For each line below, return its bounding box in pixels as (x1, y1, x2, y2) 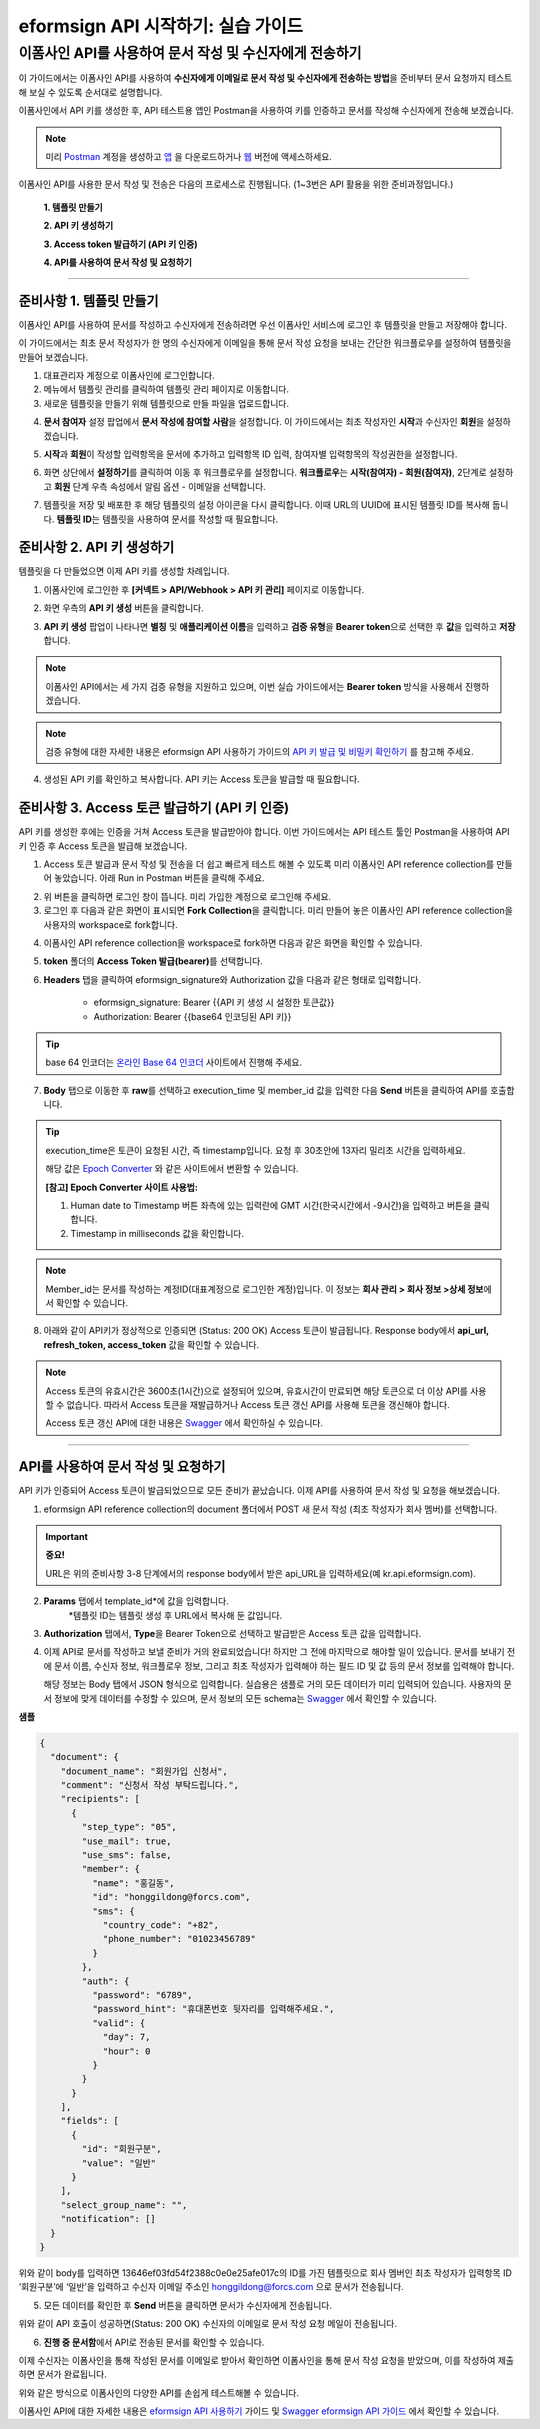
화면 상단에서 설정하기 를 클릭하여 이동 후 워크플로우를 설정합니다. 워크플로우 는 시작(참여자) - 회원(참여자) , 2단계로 (43, 466, 487, 479)
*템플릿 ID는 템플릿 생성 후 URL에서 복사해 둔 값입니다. (68, 1609, 283, 1621)
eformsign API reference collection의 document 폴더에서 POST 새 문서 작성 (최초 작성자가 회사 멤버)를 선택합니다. (43, 1503, 498, 1515)
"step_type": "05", (81, 1821, 177, 1833)
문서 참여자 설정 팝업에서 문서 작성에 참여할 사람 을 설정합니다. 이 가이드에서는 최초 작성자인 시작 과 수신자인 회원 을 (43, 416, 485, 428)
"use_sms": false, (81, 1850, 172, 1861)
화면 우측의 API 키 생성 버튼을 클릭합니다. (43, 602, 204, 614)
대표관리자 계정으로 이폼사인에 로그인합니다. (43, 369, 215, 381)
